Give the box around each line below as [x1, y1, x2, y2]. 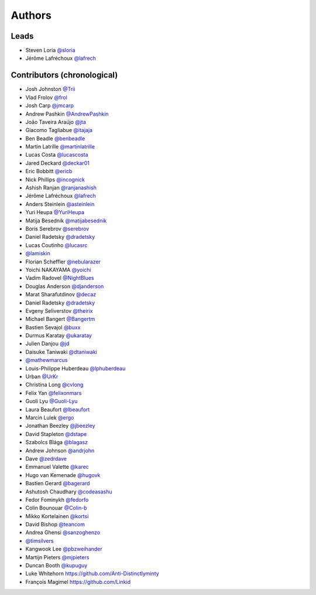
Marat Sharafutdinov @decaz [25, 291, 97, 298]
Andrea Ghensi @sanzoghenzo [25, 529, 101, 536]
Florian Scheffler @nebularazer [25, 258, 101, 265]
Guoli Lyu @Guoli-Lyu [25, 398, 78, 405]
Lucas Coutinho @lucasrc [25, 241, 88, 249]
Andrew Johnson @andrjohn [25, 447, 95, 454]
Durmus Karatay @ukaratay [25, 332, 92, 339]
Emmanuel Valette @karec [25, 464, 89, 471]
